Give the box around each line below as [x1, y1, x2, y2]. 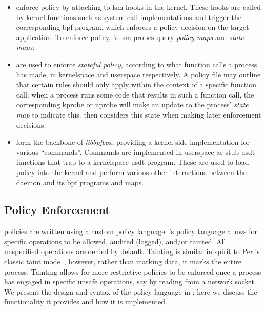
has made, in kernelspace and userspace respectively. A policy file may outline [16, 69, 261, 80]
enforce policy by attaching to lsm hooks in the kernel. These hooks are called [16, 2, 261, 12]
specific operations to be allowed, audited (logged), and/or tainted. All [4, 236, 226, 246]
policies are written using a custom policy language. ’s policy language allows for [4, 226, 258, 237]
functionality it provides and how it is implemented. [4, 296, 167, 307]
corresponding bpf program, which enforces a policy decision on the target [16, 22, 249, 32]
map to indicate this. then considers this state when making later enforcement [16, 109, 261, 120]
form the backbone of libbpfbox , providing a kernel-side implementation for [16, 137, 250, 147]
